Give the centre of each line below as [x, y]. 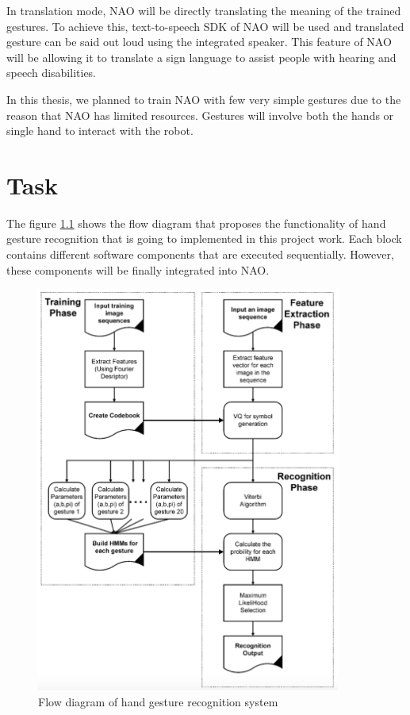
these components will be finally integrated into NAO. [138, 269]
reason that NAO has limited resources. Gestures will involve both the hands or [200, 115]
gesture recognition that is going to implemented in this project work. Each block [204, 238]
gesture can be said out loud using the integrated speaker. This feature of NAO [199, 42]
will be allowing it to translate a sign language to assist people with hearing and [201, 57]
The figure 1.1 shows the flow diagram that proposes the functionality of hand [196, 223]
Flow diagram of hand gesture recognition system [158, 701]
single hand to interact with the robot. [100, 131]
